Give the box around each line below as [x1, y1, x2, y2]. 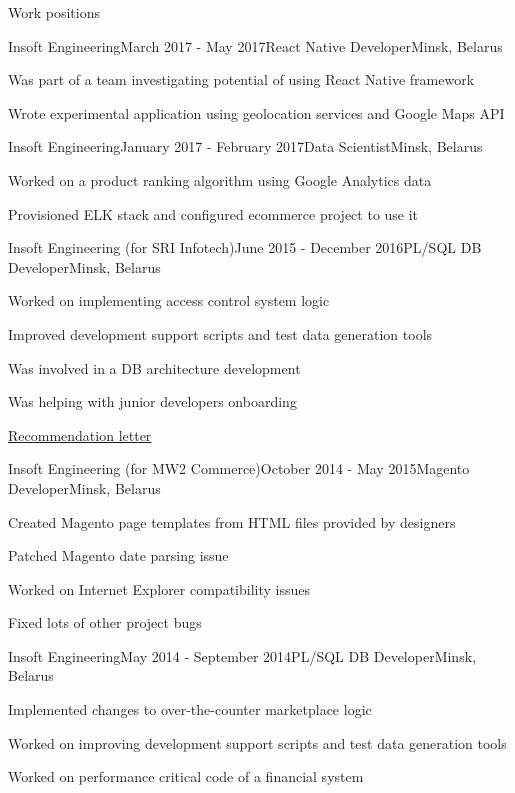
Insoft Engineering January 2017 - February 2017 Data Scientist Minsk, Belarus [8, 136, 483, 157]
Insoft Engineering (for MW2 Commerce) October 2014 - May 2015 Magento [8, 458, 470, 479]
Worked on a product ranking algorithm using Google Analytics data [8, 169, 432, 190]
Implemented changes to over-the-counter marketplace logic [8, 699, 372, 720]
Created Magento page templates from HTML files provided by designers [8, 511, 456, 532]
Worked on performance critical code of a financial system [8, 766, 364, 787]
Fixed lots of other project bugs [8, 612, 202, 633]
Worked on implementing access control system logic [8, 290, 330, 311]
